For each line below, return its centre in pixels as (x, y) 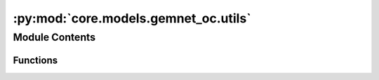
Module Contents (54, 37)
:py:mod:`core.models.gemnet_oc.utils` (132, 18)
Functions (35, 60)
